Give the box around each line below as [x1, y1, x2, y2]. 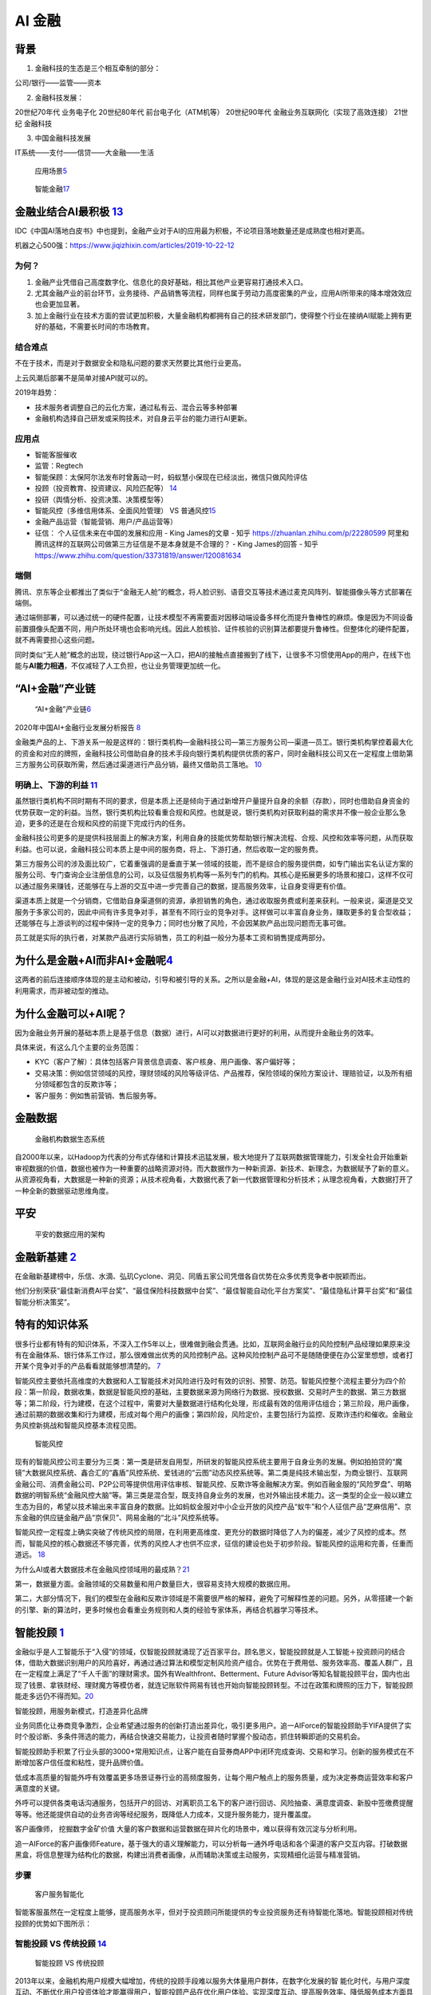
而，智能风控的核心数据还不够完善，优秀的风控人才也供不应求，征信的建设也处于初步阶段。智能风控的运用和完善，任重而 [14, 1539, 413, 1548]
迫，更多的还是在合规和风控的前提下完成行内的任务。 [14, 818, 190, 828]
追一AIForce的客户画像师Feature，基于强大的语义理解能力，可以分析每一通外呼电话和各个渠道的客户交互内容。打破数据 [14, 1839, 408, 1848]
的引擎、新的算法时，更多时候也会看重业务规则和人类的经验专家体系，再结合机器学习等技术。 [14, 1605, 322, 1614]
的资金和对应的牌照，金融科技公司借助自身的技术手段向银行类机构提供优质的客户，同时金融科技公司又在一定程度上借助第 [14, 749, 413, 758]
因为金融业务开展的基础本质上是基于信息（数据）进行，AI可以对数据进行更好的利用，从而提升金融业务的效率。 [14, 1028, 378, 1037]
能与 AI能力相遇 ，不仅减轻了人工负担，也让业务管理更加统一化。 [14, 661, 225, 670]
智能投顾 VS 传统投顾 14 [14, 1938, 107, 1950]
